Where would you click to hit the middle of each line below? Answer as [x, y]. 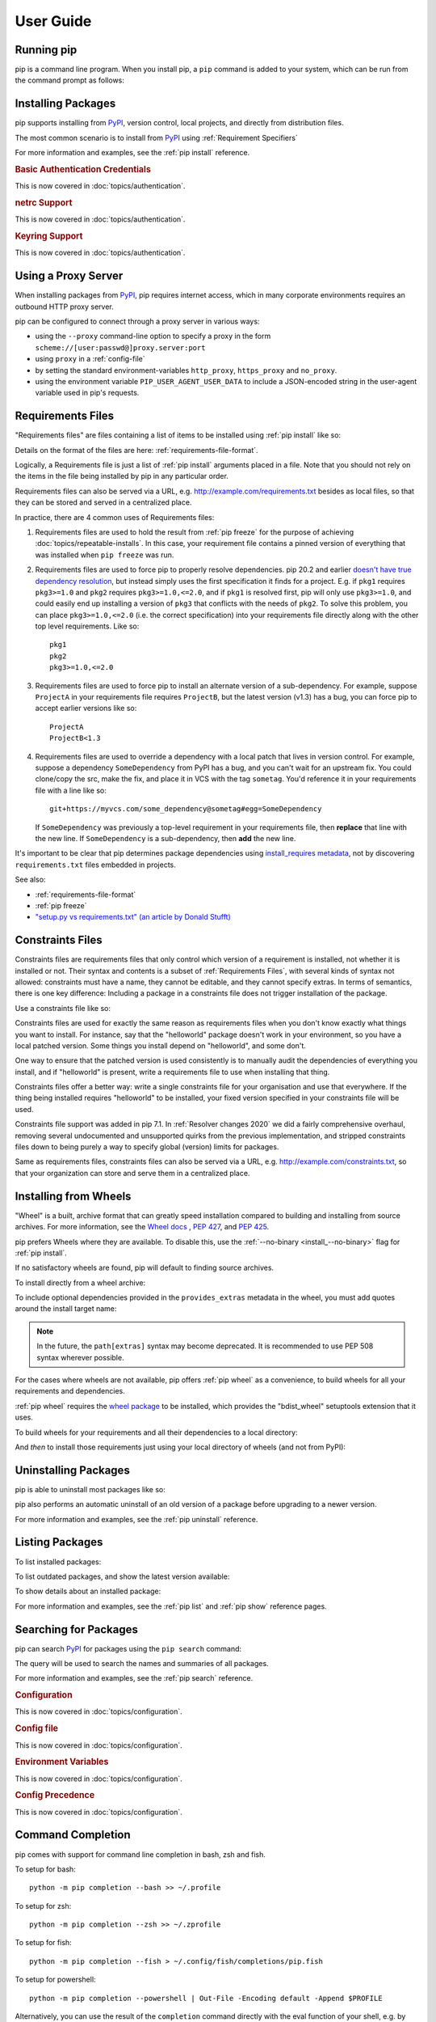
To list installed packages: [58, 1562]
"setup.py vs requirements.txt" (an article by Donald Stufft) [133, 917]
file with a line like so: [71, 790]
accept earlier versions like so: [86, 709]
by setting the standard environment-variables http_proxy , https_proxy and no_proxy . [186, 370]
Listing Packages [59, 1542]
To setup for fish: [43, 1943]
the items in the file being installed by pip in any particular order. [122, 476]
